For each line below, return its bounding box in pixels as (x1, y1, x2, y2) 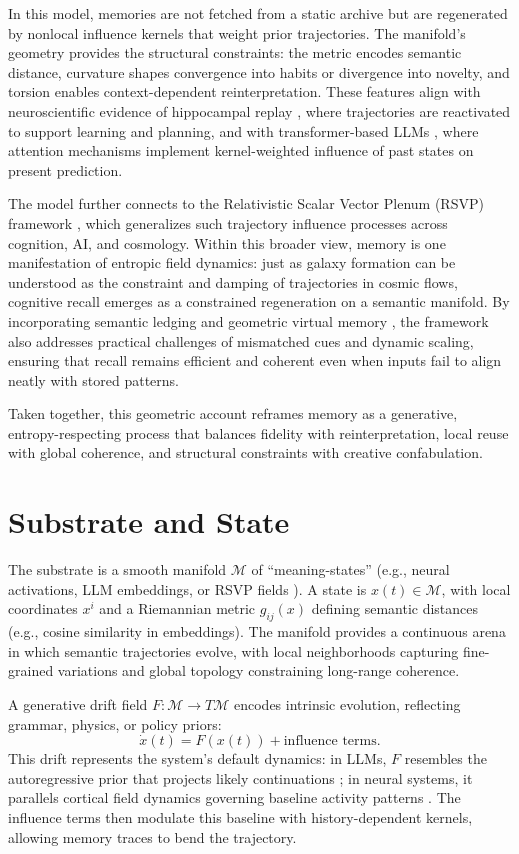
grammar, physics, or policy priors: (8, 713, 222, 734)
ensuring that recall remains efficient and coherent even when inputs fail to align (8, 350, 502, 371)
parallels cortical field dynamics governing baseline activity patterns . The (8, 787, 461, 808)
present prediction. (8, 159, 123, 180)
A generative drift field (8, 693, 148, 714)
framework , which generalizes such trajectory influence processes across (8, 212, 448, 233)
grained (8, 660, 54, 681)
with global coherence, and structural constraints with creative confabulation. (8, 442, 483, 463)
